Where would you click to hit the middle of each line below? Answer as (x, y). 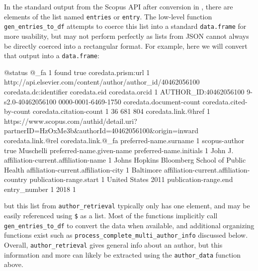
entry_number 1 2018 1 (40, 189)
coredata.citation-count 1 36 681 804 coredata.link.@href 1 (121, 111)
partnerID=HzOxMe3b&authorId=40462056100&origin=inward (101, 131)
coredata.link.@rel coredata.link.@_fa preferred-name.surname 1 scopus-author (124, 140)
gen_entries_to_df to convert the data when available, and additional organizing (129, 225)
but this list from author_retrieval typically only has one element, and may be (127, 206)
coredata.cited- (225, 101)
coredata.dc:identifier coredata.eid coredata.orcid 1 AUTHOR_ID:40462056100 (124, 91)
